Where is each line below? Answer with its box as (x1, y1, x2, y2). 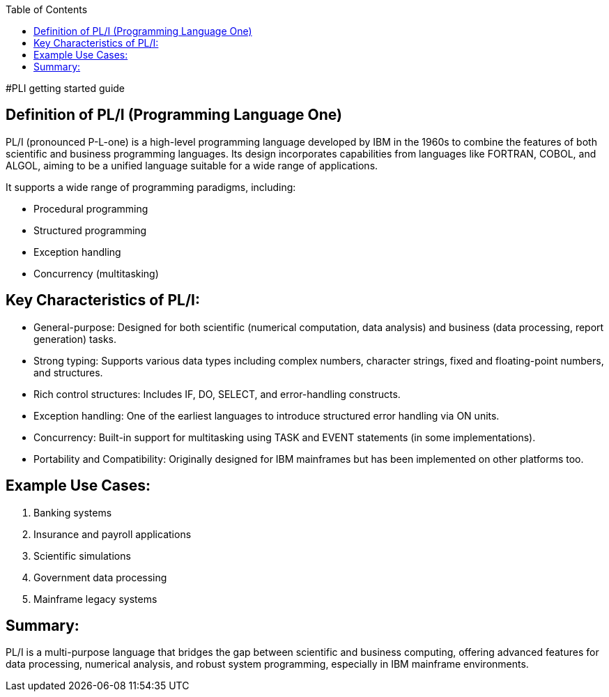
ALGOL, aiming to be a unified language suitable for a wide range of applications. (6, 159, 378, 171)
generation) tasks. (33, 332, 116, 345)
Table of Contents (6, 3, 88, 15)
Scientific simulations (33, 549, 131, 562)
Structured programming (33, 224, 147, 236)
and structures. (33, 366, 103, 378)
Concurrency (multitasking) (33, 267, 159, 279)
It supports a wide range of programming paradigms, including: (6, 181, 296, 193)
